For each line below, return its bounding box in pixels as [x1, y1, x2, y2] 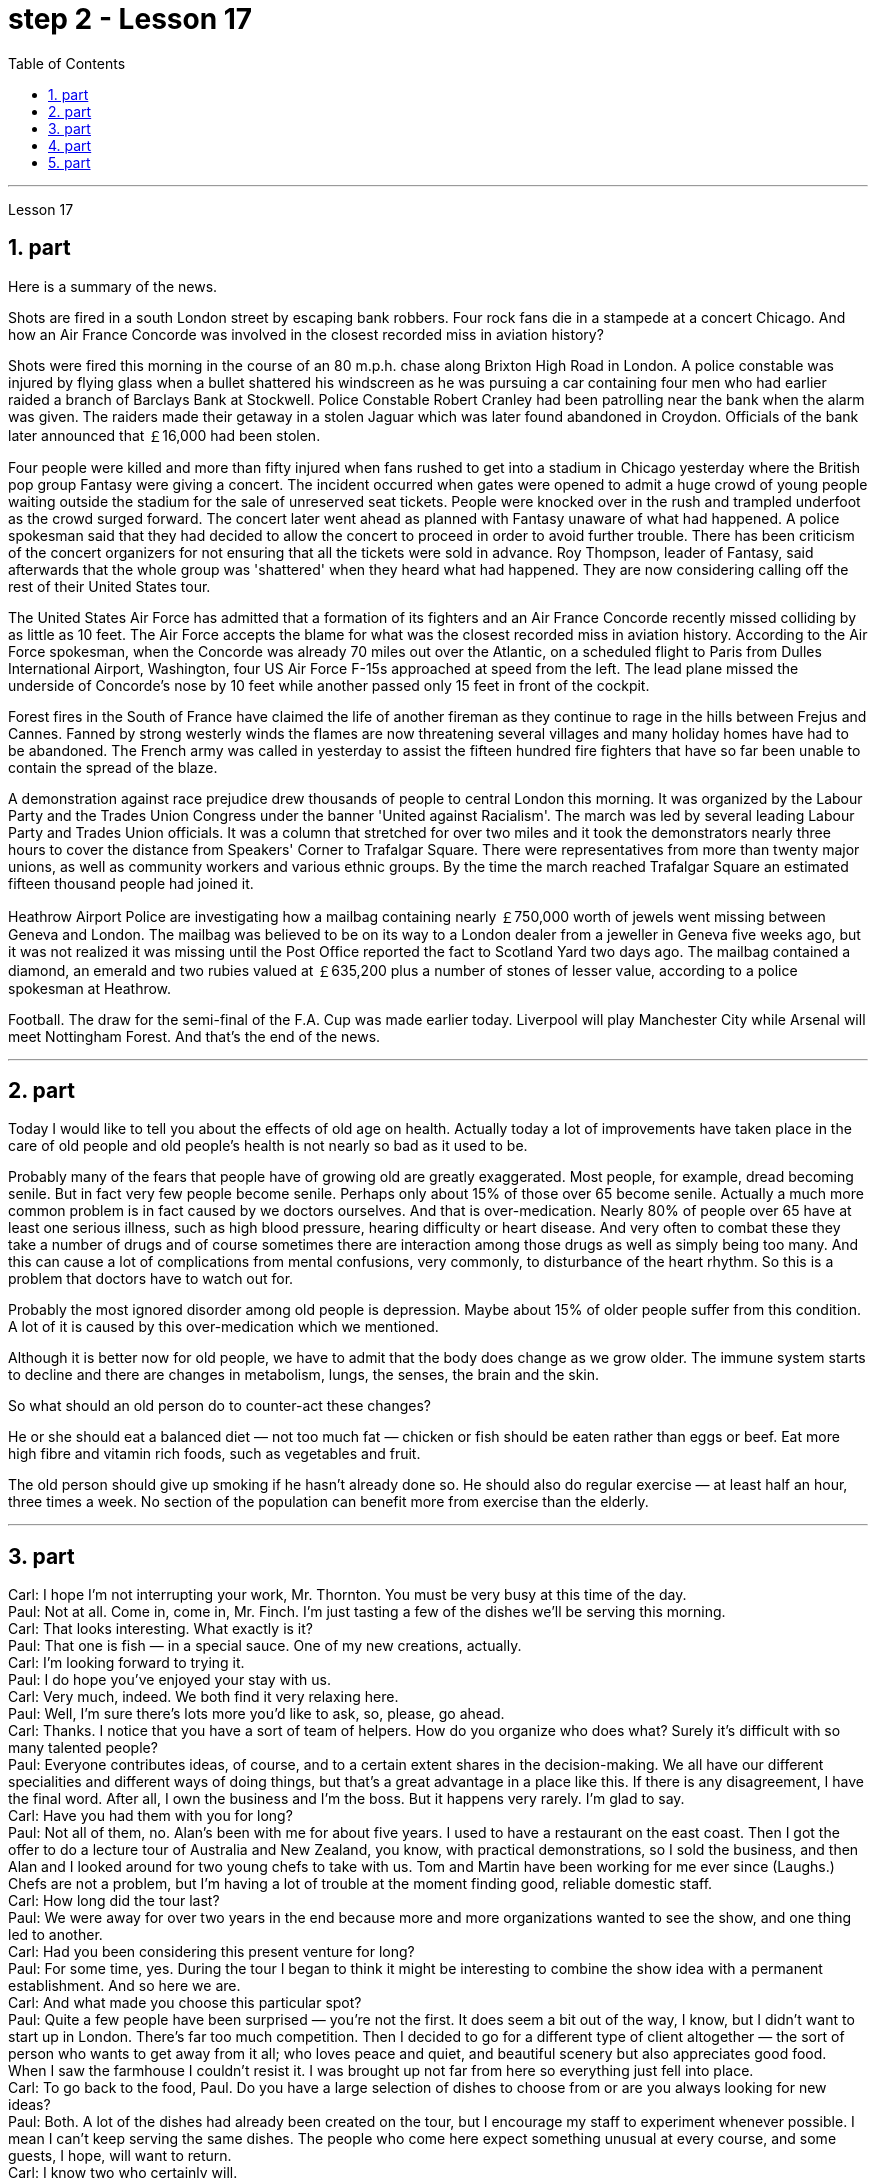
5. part [48, 153, 91, 171]
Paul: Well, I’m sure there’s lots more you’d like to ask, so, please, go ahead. [8, 1705, 505, 1723]
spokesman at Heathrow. [8, 979, 172, 997]
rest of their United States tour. [8, 577, 211, 595]
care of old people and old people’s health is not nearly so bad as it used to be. [8, 1137, 528, 1155]
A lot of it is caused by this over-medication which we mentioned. [8, 1318, 439, 1336]
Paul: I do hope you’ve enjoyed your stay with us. [8, 1671, 331, 1689]
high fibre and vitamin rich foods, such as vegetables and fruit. [8, 1445, 421, 1463]
